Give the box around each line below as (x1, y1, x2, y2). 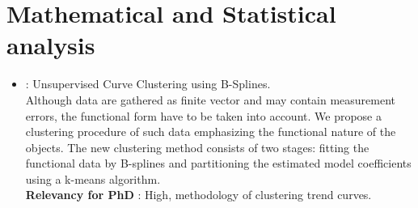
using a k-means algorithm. (25, 170, 161, 187)
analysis (6, 28, 95, 62)
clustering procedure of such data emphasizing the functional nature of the (25, 123, 396, 140)
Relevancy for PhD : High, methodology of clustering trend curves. (25, 186, 372, 203)
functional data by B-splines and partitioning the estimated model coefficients (25, 155, 412, 172)
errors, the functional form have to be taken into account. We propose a (25, 107, 382, 124)
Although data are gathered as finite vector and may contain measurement (25, 91, 396, 108)
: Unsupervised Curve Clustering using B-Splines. (25, 75, 271, 92)
